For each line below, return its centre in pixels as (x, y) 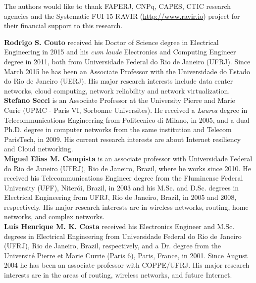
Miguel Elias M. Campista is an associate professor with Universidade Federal (128, 158)
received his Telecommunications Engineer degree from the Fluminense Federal (124, 178)
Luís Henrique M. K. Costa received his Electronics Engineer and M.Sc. (119, 226)
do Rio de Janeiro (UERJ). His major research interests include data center (119, 81)
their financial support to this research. (63, 25)
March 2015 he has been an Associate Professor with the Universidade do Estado (127, 71)
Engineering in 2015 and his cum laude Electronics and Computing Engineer (120, 52)
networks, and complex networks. (54, 216)
